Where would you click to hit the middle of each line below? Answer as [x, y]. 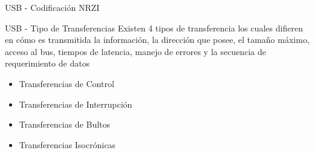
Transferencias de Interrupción [76, 104]
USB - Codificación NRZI [52, 7]
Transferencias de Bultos [65, 124]
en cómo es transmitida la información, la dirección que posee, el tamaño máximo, [157, 40]
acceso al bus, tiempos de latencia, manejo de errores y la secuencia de [136, 51]
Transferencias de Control [67, 83]
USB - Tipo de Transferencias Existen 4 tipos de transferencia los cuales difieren [154, 28]
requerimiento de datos [47, 63]
